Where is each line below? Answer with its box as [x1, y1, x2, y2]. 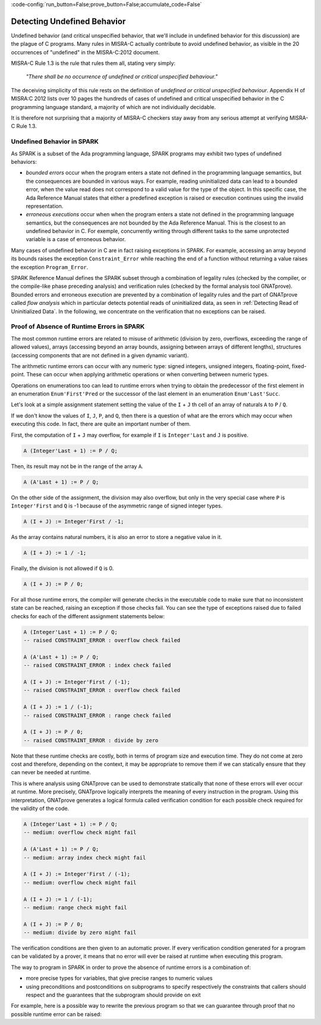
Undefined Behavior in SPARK [11, 138, 99, 146]
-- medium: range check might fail [23, 904, 127, 911]
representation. [26, 202, 64, 210]
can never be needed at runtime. [11, 769, 92, 776]
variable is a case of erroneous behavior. [26, 236, 126, 243]
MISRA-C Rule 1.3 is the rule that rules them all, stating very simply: [11, 60, 175, 67]
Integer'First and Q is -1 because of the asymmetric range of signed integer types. [11, 502, 223, 509]
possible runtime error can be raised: [11, 1010, 102, 1018]
